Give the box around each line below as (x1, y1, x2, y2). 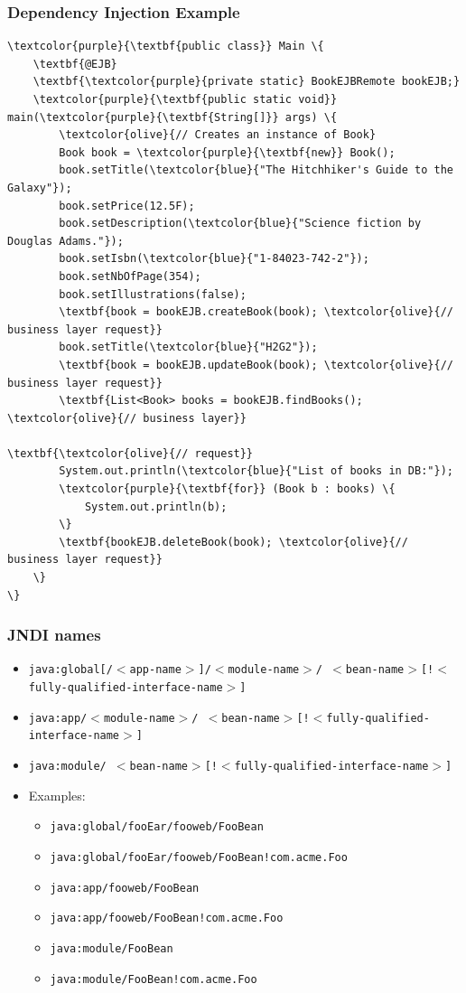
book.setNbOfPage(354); (59, 269, 201, 283)
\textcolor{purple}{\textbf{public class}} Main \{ (7, 40, 324, 53)
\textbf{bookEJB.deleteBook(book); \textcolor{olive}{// (59, 535, 408, 548)
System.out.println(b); (84, 500, 228, 513)
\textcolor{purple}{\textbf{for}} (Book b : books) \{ (59, 482, 396, 496)
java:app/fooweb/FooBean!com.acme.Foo (50, 912, 284, 925)
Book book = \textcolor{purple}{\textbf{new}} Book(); (59, 145, 396, 159)
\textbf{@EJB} (33, 57, 117, 70)
